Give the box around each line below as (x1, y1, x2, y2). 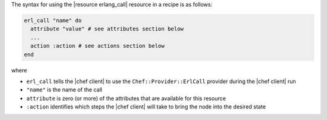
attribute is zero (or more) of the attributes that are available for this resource (26, 95, 226, 102)
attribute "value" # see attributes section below (30, 25, 184, 33)
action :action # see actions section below (30, 42, 165, 50)
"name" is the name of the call (26, 86, 102, 93)
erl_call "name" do (24, 17, 82, 24)
